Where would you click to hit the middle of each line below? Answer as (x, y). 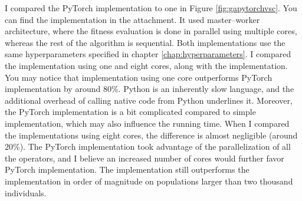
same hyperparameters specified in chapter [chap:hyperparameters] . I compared (148, 54)
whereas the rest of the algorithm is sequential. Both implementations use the (145, 42)
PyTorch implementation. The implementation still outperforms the (127, 169)
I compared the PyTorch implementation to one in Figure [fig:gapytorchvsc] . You (151, 8)
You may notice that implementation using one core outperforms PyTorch (139, 77)
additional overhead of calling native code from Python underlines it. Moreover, (149, 100)
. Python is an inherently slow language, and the (206, 89)
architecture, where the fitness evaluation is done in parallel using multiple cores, (151, 31)
